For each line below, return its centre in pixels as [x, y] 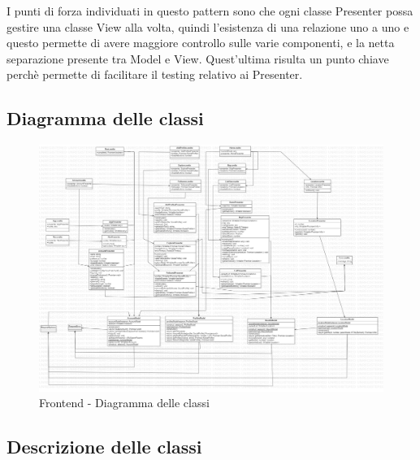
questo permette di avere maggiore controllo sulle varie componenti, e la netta [201, 43]
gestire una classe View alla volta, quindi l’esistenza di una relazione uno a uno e [208, 26]
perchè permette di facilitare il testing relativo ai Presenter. [155, 74]
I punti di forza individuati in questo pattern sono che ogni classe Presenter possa [210, 11]
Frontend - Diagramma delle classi [124, 403]
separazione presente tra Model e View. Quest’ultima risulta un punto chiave [198, 58]
